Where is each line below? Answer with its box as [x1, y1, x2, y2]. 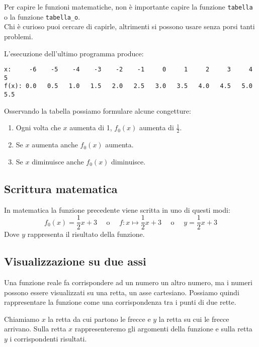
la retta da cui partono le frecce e [48, 313, 151, 324]
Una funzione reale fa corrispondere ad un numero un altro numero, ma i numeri [4, 277, 252, 287]
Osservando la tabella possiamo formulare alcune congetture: [4, 105, 191, 116]
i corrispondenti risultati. [10, 333, 87, 343]
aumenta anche [32, 139, 78, 150]
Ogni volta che [16, 122, 61, 133]
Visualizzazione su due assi [4, 253, 146, 269]
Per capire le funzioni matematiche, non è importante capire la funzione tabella [4, 2, 253, 12]
